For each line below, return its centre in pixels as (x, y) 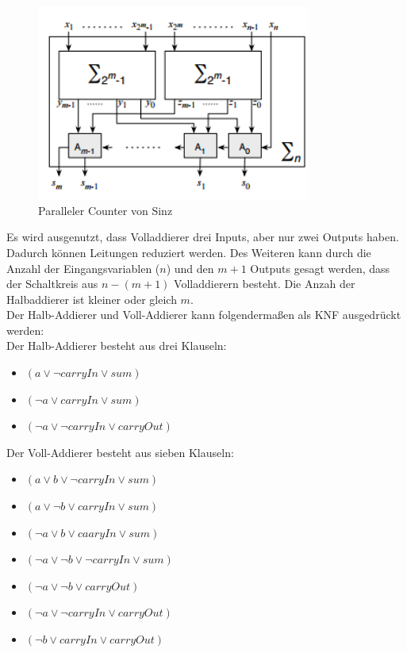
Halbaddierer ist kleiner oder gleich (92, 299)
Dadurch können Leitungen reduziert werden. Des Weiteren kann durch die (189, 252)
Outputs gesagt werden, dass (320, 268)
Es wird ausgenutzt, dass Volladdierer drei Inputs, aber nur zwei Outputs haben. (203, 237)
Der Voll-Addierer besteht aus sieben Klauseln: (120, 452)
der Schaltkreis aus (52, 284)
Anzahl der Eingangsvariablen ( (83, 268)
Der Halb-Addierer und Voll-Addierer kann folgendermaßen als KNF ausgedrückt (204, 315)
